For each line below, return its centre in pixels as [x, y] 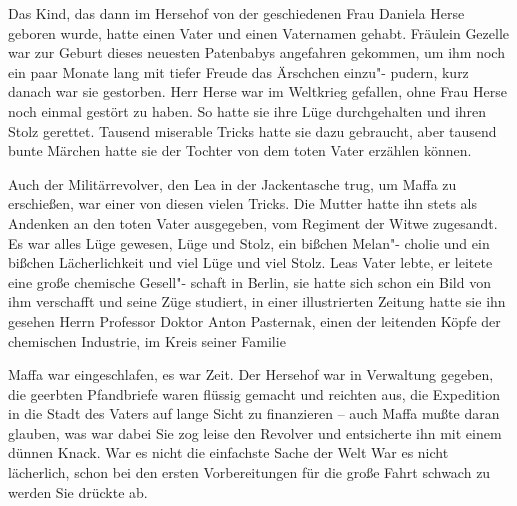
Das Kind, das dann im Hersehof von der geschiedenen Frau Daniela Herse [236, 13]
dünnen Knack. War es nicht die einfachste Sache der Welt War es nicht [228, 452]
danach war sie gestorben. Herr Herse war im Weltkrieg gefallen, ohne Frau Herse [257, 91]
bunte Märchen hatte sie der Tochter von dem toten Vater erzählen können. [240, 150]
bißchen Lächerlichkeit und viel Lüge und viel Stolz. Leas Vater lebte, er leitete [250, 262]
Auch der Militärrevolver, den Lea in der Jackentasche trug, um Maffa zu [232, 183]
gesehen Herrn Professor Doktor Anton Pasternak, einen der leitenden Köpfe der [254, 320]
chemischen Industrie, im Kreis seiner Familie [147, 340]
